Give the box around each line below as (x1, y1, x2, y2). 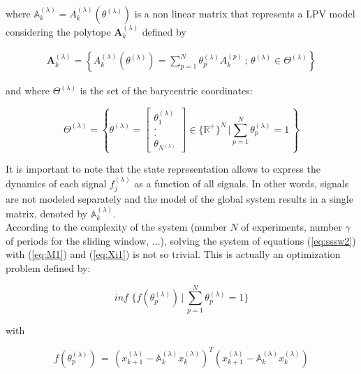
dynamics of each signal (6, 175, 107, 190)
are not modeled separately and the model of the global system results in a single (6, 192, 353, 206)
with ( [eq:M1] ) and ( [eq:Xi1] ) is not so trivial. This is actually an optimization (6, 247, 341, 261)
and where (6, 83, 50, 98)
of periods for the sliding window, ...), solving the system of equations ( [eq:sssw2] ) (6, 233, 356, 247)
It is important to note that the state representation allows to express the (6, 161, 321, 176)
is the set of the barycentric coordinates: (80, 83, 253, 98)
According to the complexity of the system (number (6, 220, 227, 234)
